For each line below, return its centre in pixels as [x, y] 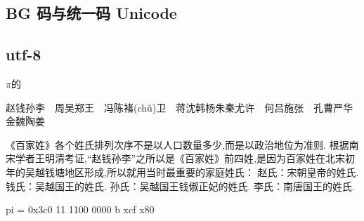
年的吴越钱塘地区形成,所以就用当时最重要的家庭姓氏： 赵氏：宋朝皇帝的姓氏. [182, 172]
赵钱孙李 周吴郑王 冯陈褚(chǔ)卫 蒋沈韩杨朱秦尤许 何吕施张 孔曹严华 [180, 107]
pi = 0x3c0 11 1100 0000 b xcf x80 [80, 209]
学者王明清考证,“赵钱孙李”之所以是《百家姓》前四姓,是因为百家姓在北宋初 [185, 158]
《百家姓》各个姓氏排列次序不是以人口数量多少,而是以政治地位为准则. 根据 [177, 144]
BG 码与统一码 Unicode [91, 13]
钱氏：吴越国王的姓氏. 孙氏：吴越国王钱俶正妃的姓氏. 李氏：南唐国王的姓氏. [180, 186]
